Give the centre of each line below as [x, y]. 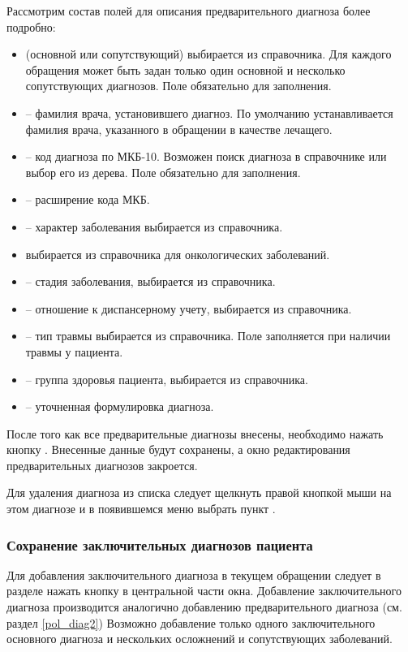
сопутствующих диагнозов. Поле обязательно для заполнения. [178, 86]
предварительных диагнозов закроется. [102, 465]
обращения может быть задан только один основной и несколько [185, 69]
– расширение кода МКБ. [88, 199]
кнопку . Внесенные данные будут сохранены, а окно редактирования [178, 449]
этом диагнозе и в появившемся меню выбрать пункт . [141, 509]
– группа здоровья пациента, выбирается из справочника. [167, 379]
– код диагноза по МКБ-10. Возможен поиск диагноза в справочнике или [206, 156]
